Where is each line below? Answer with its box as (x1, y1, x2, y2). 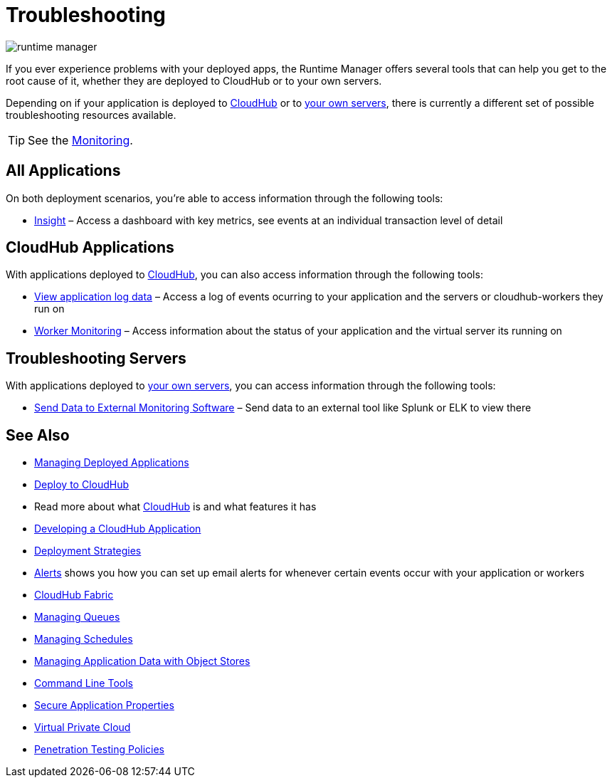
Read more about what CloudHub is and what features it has (34, 500, 317, 513)
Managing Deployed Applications (34, 456, 189, 469)
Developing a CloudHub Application (34, 522, 201, 535)
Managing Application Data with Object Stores (34, 655, 250, 668)
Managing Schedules (34, 633, 133, 646)
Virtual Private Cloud (34, 721, 131, 734)
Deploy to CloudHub (34, 478, 130, 491)
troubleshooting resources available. (6, 108, 176, 121)
